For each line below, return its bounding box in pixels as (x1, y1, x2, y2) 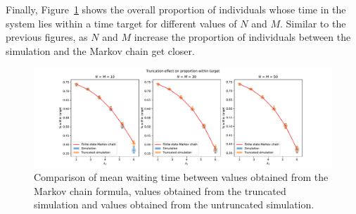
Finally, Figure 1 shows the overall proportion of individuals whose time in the (6, 2, 346, 16)
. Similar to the (280, 15, 346, 30)
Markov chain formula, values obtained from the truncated (34, 183, 286, 198)
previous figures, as (6, 30, 88, 44)
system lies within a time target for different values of (6, 15, 237, 30)
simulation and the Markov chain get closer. (6, 43, 195, 58)
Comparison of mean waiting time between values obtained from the (34, 170, 329, 184)
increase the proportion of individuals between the (134, 30, 351, 44)
